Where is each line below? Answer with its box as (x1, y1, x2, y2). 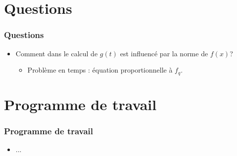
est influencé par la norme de (120, 48, 208, 58)
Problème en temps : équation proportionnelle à (27, 65, 173, 75)
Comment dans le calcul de (15, 48, 98, 58)
